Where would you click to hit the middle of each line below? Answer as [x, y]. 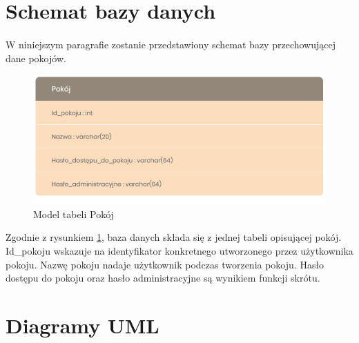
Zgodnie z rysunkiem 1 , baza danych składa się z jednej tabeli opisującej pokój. [174, 237]
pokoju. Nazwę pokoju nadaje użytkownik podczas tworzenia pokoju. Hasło [165, 264]
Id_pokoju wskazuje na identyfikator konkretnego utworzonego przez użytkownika [179, 251]
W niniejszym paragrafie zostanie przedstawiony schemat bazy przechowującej [171, 44]
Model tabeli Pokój [74, 214]
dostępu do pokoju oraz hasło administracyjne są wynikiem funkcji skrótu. [163, 278]
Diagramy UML [83, 325]
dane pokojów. [36, 58]
